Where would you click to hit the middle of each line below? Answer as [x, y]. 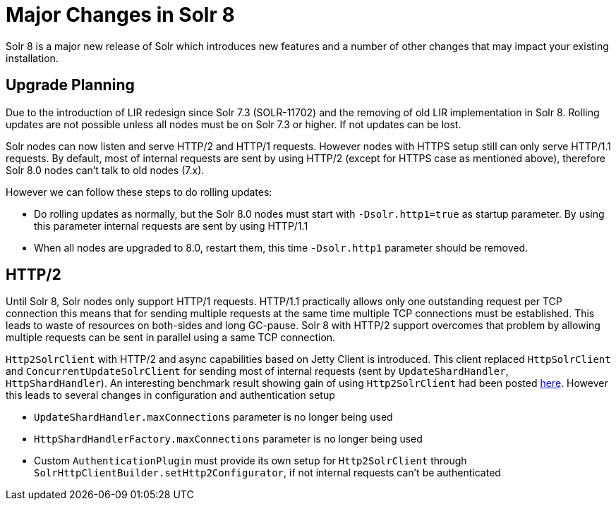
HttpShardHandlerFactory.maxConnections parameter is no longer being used [228, 439]
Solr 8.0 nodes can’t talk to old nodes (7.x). [105, 170]
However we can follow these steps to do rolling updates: [139, 192]
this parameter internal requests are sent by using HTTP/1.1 [171, 226]
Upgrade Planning [70, 85]
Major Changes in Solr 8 [120, 15]
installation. [32, 58]
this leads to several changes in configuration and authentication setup [170, 395]
